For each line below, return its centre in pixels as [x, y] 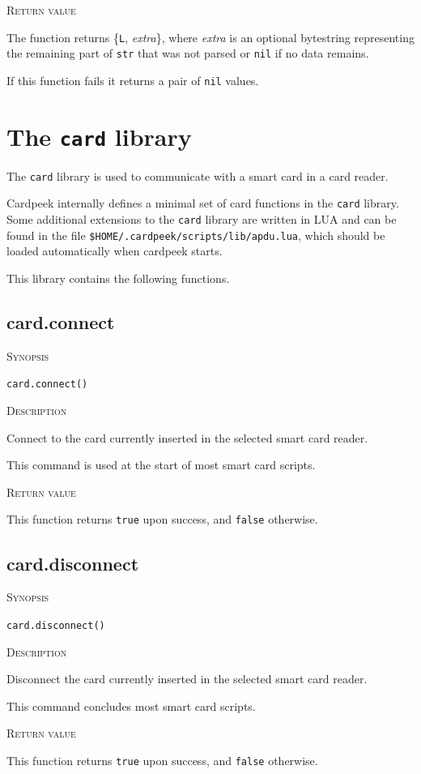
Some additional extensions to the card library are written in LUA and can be [202, 219]
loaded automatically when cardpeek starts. [115, 251]
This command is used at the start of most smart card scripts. [161, 465]
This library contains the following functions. [118, 278]
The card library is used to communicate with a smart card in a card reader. [198, 175]
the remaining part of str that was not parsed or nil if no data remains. [188, 53]
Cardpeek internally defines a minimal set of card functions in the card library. [203, 203]
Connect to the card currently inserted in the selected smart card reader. [187, 437]
